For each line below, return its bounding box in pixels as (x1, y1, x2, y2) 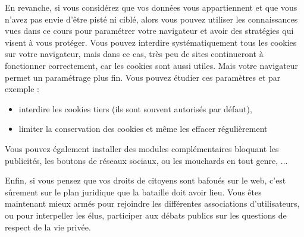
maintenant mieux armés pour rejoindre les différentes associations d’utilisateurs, (5, 197, 300, 210)
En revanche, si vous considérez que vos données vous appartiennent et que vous (5, 1, 297, 13)
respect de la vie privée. (5, 220, 91, 233)
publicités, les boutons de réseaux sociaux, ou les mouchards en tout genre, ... (5, 154, 288, 166)
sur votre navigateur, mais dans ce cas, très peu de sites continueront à (5, 48, 264, 60)
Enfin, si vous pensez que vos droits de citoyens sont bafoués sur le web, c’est (5, 174, 286, 187)
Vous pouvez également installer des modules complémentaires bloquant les (5, 142, 279, 154)
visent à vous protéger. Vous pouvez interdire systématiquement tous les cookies (5, 36, 297, 48)
